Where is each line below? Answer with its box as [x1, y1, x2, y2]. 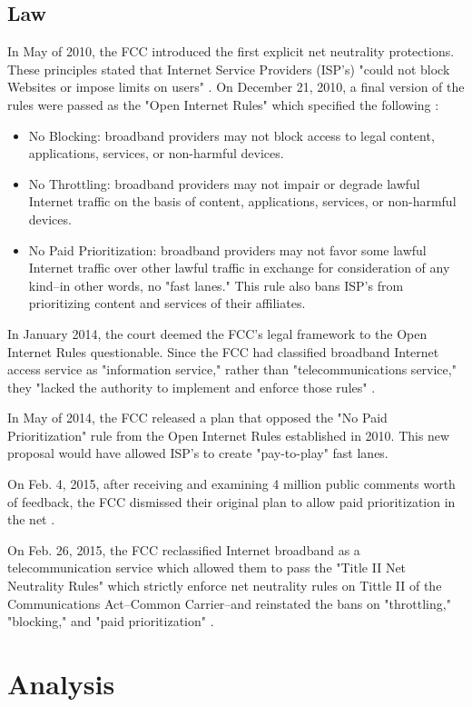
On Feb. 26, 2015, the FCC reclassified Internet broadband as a [7, 540, 360, 559]
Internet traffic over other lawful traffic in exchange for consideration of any [28, 258, 450, 277]
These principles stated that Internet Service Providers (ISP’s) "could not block [7, 59, 450, 78]
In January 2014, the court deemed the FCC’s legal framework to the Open [7, 324, 428, 343]
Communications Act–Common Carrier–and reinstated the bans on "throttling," [7, 593, 451, 612]
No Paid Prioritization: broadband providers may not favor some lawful [28, 240, 427, 259]
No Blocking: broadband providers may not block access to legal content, [28, 125, 435, 144]
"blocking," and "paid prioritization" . [7, 612, 214, 631]
